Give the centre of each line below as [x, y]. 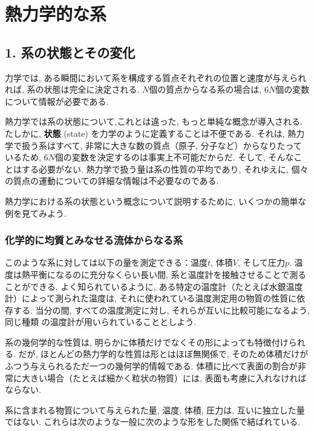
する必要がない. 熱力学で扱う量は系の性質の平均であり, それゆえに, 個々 [165, 169]
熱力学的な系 [56, 14]
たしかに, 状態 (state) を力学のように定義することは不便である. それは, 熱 [151, 133]
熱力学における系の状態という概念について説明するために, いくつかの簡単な [156, 201]
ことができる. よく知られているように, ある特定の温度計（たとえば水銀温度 [154, 286]
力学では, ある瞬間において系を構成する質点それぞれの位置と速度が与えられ [156, 77]
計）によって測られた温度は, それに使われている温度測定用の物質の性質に [151, 298]
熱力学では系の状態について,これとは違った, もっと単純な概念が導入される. [154, 121]
